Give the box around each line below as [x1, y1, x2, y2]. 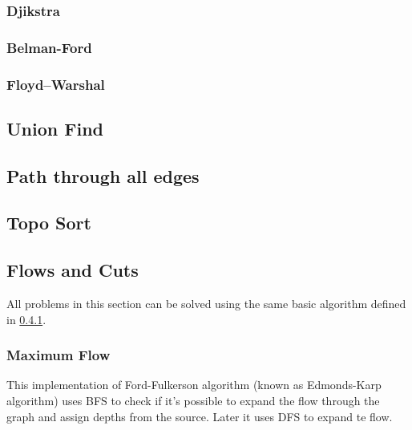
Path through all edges [6, 163, 200, 188]
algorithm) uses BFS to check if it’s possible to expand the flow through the [6, 392, 380, 409]
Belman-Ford [6, 37, 92, 57]
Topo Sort [6, 210, 91, 235]
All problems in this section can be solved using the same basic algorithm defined [6, 295, 406, 312]
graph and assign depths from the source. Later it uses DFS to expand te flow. [6, 408, 393, 424]
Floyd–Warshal [6, 74, 105, 94]
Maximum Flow [6, 345, 111, 365]
